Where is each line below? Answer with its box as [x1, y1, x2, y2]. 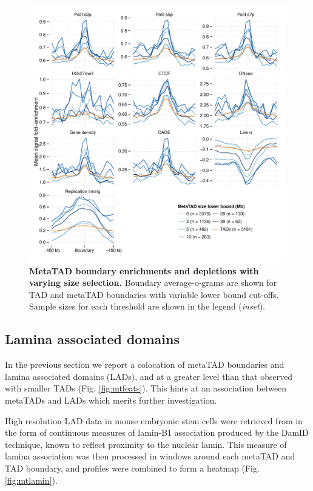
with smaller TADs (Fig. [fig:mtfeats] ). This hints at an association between [5, 382, 287, 394]
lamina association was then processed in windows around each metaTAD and [5, 450, 295, 462]
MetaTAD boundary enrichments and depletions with [29, 264, 259, 277]
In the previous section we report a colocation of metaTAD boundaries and [5, 358, 284, 371]
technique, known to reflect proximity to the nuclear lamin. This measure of [5, 438, 287, 450]
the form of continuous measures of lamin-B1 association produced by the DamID [5, 426, 309, 439]
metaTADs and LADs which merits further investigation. [5, 393, 217, 406]
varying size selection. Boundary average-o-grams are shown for [29, 276, 277, 289]
